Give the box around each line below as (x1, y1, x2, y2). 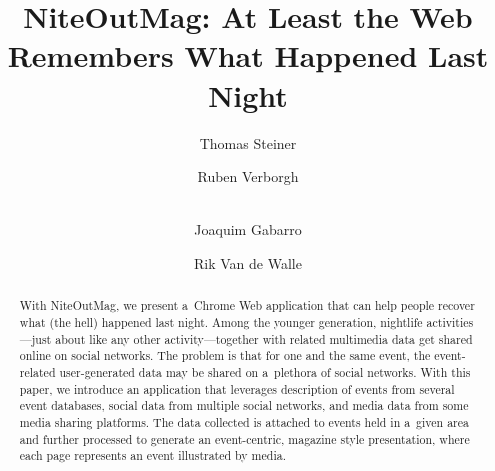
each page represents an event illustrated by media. (19, 447, 286, 464)
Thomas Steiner (199, 132, 297, 153)
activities (426, 313, 474, 330)
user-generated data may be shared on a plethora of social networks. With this (59, 363, 471, 380)
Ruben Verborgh (197, 166, 299, 187)
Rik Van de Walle (194, 252, 302, 273)
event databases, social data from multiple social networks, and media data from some (19, 397, 469, 414)
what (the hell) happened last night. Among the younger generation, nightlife (19, 313, 423, 330)
